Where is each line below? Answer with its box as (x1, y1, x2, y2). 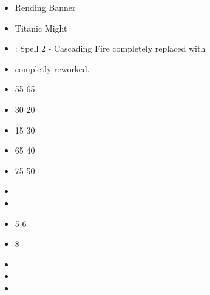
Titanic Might (15, 21, 67, 34)
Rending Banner (15, 1, 76, 13)
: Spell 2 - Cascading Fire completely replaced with (15, 42, 206, 55)
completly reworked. (15, 62, 90, 75)
